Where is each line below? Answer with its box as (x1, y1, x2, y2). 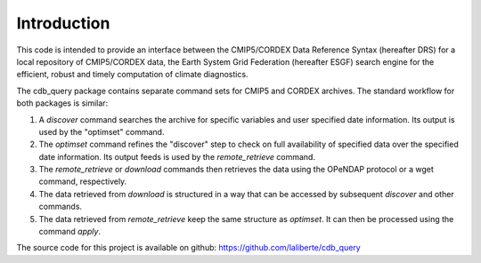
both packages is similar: (16, 98, 109, 108)
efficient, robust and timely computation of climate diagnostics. (16, 69, 249, 80)
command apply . (38, 227, 102, 237)
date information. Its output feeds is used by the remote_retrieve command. (38, 151, 316, 162)
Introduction (16, 13, 110, 33)
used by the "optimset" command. (38, 126, 165, 137)
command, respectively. (38, 176, 127, 187)
